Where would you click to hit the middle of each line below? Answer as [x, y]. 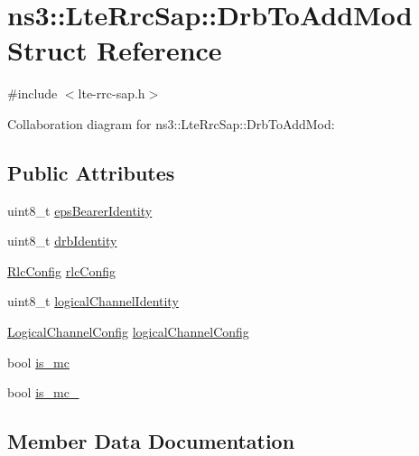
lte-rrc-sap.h [112, 93]
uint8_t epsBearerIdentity [80, 210]
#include [33, 93]
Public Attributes [91, 172]
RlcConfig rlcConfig [62, 270]
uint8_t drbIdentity [62, 241]
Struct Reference [115, 50]
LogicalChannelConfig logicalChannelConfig [128, 332]
